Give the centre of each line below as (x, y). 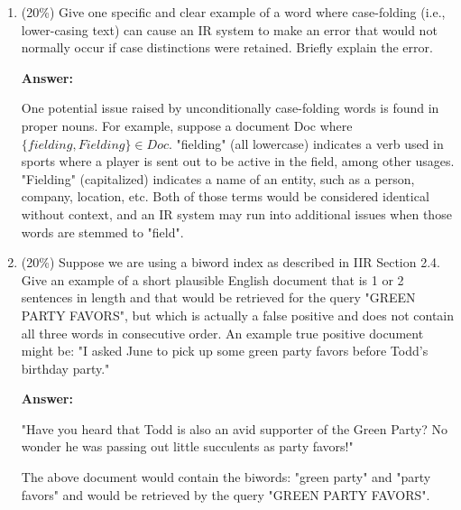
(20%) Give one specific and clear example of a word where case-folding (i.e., (233, 12)
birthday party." (65, 368)
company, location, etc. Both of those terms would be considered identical (225, 196)
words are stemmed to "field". (102, 232)
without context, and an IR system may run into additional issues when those (236, 213)
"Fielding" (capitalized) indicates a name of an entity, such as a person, (218, 178)
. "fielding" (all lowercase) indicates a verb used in (306, 143)
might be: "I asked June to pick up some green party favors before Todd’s (225, 351)
